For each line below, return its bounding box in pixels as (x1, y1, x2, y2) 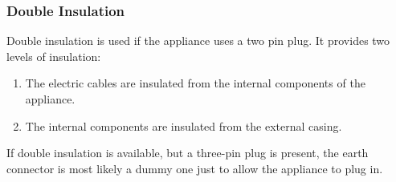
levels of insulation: (6, 47, 101, 64)
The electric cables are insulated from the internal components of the (25, 75, 365, 91)
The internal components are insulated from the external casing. (25, 117, 342, 134)
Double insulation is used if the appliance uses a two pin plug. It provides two (6, 32, 390, 49)
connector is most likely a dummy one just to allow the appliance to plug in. (6, 160, 383, 176)
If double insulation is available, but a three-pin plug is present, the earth (6, 144, 369, 161)
